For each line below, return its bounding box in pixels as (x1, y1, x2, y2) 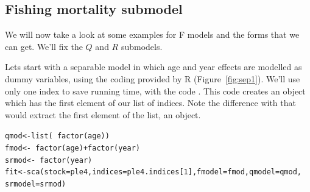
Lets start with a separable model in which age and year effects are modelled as (5, 60, 302, 73)
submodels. (121, 40, 163, 52)
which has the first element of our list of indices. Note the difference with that (5, 96, 296, 109)
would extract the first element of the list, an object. (5, 108, 201, 121)
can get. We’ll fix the (5, 40, 83, 52)
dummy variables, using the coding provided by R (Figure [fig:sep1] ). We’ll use (5, 72, 300, 85)
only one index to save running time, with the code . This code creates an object (5, 84, 306, 97)
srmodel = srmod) (5, 179, 66, 188)
